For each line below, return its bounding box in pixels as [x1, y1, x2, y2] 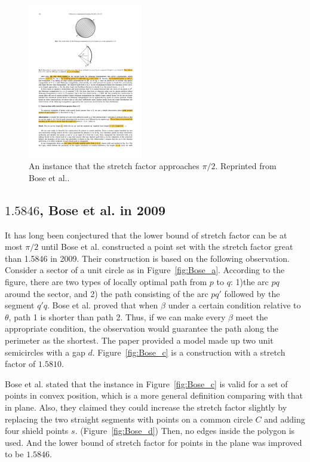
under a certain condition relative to [168, 299, 301, 311]
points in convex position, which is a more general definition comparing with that [5, 389, 303, 402]
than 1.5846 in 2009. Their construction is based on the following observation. [5, 252, 290, 264]
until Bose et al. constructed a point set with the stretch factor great [41, 240, 293, 253]
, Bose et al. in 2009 [39, 200, 166, 219]
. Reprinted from [215, 160, 277, 172]
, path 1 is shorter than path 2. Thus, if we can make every [8, 310, 226, 323]
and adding [264, 412, 305, 425]
